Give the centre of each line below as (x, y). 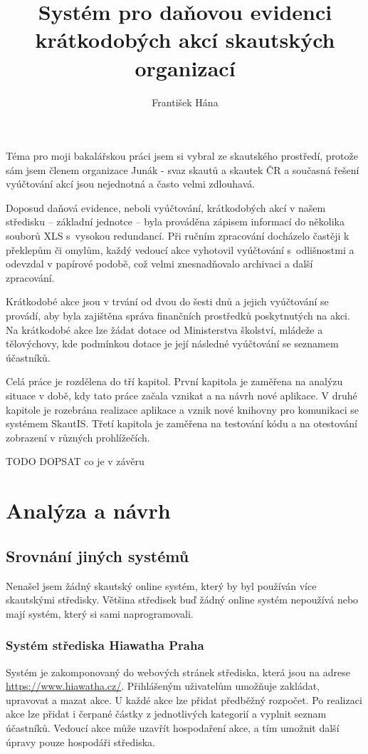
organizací (185, 67)
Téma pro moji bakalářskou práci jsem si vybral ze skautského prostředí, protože (182, 156)
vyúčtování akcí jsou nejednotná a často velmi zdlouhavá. (131, 184)
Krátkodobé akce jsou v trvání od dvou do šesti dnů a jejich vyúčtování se (167, 301)
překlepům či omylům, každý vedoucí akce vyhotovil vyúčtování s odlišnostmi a (180, 249)
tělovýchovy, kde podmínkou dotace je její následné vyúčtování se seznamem (172, 343)
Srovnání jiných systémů (98, 555)
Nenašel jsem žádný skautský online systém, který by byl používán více (161, 585)
